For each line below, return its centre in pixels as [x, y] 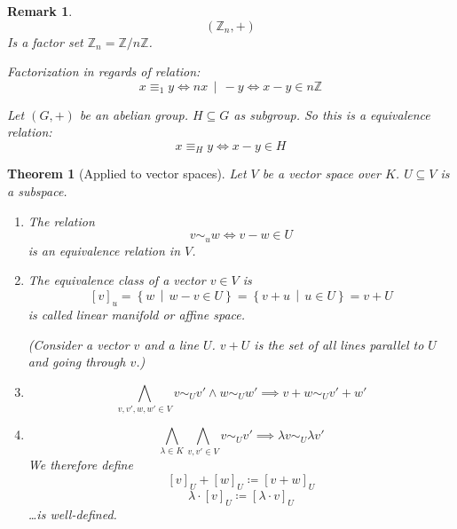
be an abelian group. [134, 114]
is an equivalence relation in [104, 250]
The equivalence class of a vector [117, 280]
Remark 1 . [40, 11]
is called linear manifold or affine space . [137, 314]
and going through [77, 362]
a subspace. [37, 191]
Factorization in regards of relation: [104, 71]
